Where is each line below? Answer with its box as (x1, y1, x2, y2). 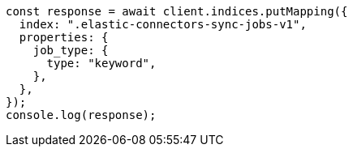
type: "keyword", (46, 57, 157, 70)
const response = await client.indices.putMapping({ (6, 5, 348, 18)
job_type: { (32, 44, 109, 57)
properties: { (19, 31, 109, 44)
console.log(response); (6, 108, 157, 121)
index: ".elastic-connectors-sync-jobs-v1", (19, 18, 307, 31)
